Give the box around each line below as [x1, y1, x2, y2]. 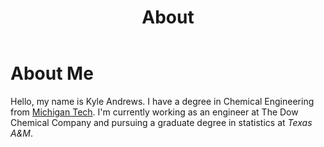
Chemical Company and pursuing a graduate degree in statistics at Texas [10, 116, 313, 128]
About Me [10, 62, 94, 85]
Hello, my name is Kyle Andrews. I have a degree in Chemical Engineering [10, 95, 315, 107]
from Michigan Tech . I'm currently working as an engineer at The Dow [10, 106, 299, 118]
